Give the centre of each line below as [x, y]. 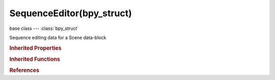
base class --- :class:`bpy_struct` [44, 28]
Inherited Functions [35, 59]
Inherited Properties [36, 48]
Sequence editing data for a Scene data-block [58, 37]
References [24, 70]
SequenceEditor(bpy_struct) [71, 13]
